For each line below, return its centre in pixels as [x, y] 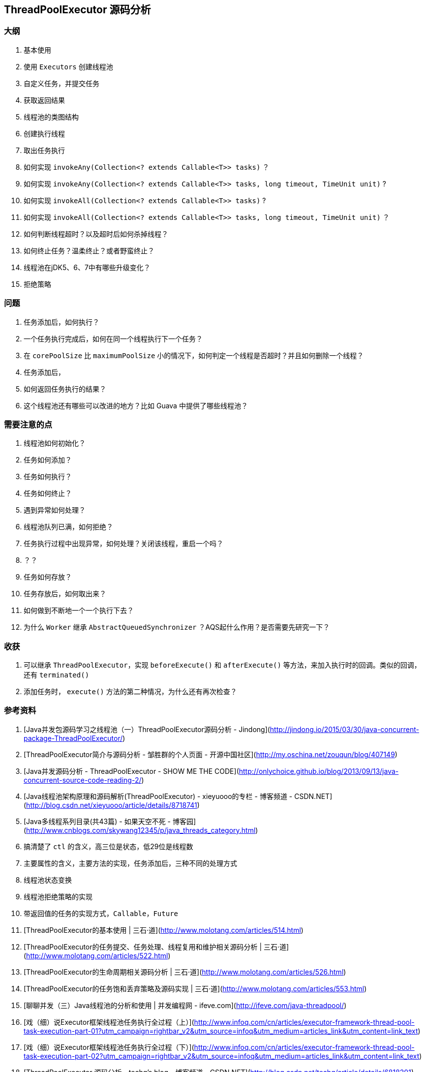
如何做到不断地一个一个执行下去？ [79, 611]
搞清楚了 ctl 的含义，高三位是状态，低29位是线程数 [108, 846]
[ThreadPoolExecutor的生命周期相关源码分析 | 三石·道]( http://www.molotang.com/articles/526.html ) [185, 972]
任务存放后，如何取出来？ [65, 594]
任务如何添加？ [48, 460]
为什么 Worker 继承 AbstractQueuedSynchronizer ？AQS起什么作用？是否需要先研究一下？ [177, 627]
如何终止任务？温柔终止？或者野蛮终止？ [89, 250]
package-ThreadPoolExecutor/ [73, 738]
